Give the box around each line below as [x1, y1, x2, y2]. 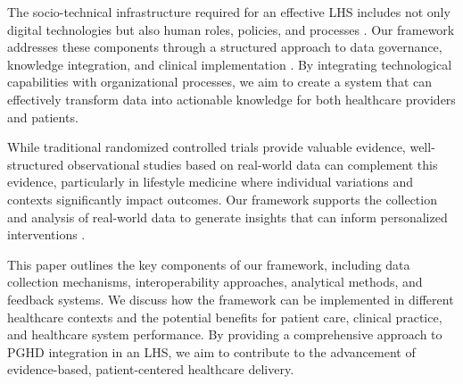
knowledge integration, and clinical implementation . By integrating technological [7, 54, 452, 73]
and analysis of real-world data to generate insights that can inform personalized [7, 207, 448, 226]
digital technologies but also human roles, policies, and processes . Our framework [7, 20, 455, 38]
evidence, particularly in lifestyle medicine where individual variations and [7, 172, 413, 191]
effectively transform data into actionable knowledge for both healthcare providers [7, 89, 456, 108]
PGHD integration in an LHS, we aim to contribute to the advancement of [7, 342, 416, 361]
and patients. [7, 107, 79, 126]
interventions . [7, 225, 86, 244]
